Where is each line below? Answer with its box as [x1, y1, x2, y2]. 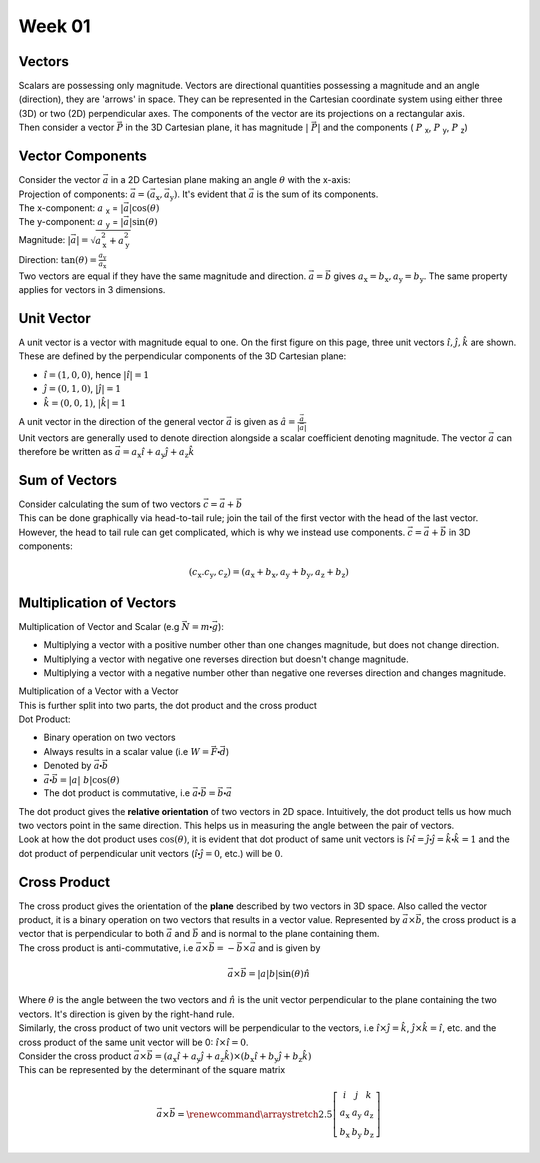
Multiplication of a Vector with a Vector [18, 685, 179, 697]
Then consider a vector [18, 121, 115, 134]
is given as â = [234, 416, 296, 428]
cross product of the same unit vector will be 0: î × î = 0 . [18, 1036, 249, 1048]
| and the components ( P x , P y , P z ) [317, 121, 469, 136]
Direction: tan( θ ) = [18, 253, 97, 265]
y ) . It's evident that [169, 188, 247, 202]
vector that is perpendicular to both [18, 928, 165, 940]
